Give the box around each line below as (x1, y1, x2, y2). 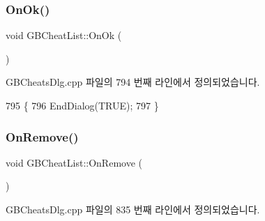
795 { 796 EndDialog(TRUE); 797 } (6, 98, 159, 112)
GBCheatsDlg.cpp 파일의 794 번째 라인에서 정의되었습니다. (6, 75, 260, 89)
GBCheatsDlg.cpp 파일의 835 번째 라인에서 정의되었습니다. (6, 202, 260, 216)
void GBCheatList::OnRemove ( (6, 155, 142, 169)
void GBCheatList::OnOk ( (6, 28, 122, 43)
